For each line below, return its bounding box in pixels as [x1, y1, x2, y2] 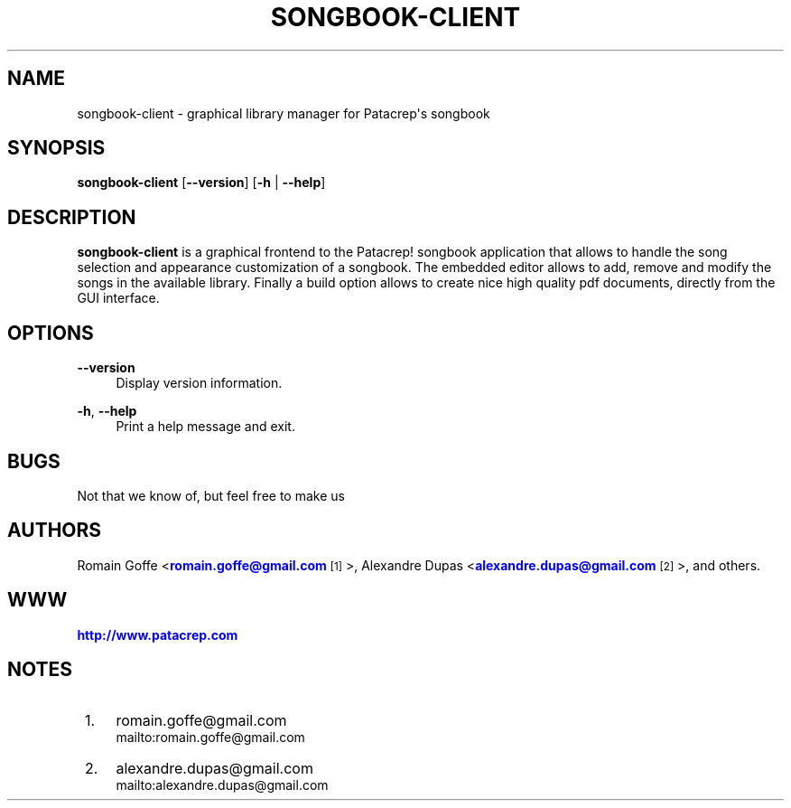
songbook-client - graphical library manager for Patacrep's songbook [77, 105, 490, 121]
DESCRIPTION [7, 205, 136, 229]
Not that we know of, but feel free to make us [77, 487, 345, 503]
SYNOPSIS [7, 136, 106, 160]
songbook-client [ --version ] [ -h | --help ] [77, 174, 326, 191]
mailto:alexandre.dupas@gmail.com [116, 776, 329, 793]
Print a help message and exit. [116, 418, 295, 435]
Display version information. [116, 375, 283, 391]
